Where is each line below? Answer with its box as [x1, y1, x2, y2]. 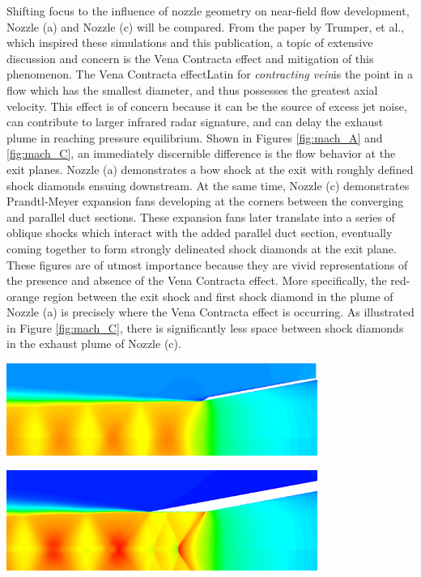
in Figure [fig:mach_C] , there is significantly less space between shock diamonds [6, 319, 404, 336]
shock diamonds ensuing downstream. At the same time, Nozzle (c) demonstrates [6, 176, 410, 193]
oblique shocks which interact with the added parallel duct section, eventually [6, 224, 393, 241]
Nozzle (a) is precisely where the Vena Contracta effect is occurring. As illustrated [6, 303, 415, 320]
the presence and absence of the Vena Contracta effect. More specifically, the [6, 272, 387, 289]
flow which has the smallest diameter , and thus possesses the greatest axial [6, 81, 378, 98]
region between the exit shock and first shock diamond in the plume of [43, 287, 393, 304]
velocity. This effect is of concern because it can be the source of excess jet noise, [6, 97, 407, 114]
